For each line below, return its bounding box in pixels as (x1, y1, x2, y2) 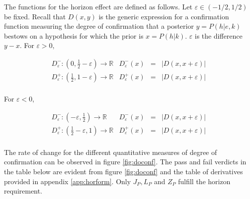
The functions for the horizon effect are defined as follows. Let (4, 1, 193, 11)
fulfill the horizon (178, 176, 231, 186)
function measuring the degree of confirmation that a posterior (4, 21, 194, 31)
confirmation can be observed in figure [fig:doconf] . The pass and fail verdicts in (4, 156, 247, 167)
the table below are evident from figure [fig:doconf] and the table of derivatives (4, 166, 243, 176)
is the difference (195, 30, 243, 41)
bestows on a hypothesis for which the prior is (4, 30, 144, 41)
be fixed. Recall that (4, 11, 66, 21)
